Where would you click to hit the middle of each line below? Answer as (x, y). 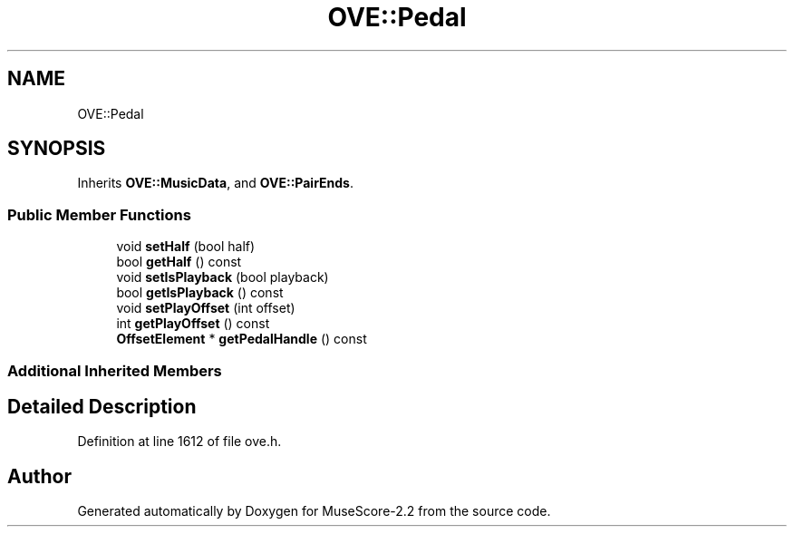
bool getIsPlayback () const (200, 293)
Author (39, 476)
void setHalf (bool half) (186, 247)
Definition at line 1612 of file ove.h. (179, 442)
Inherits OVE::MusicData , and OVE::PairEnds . (215, 183)
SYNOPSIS (57, 149)
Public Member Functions (99, 214)
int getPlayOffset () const (193, 324)
